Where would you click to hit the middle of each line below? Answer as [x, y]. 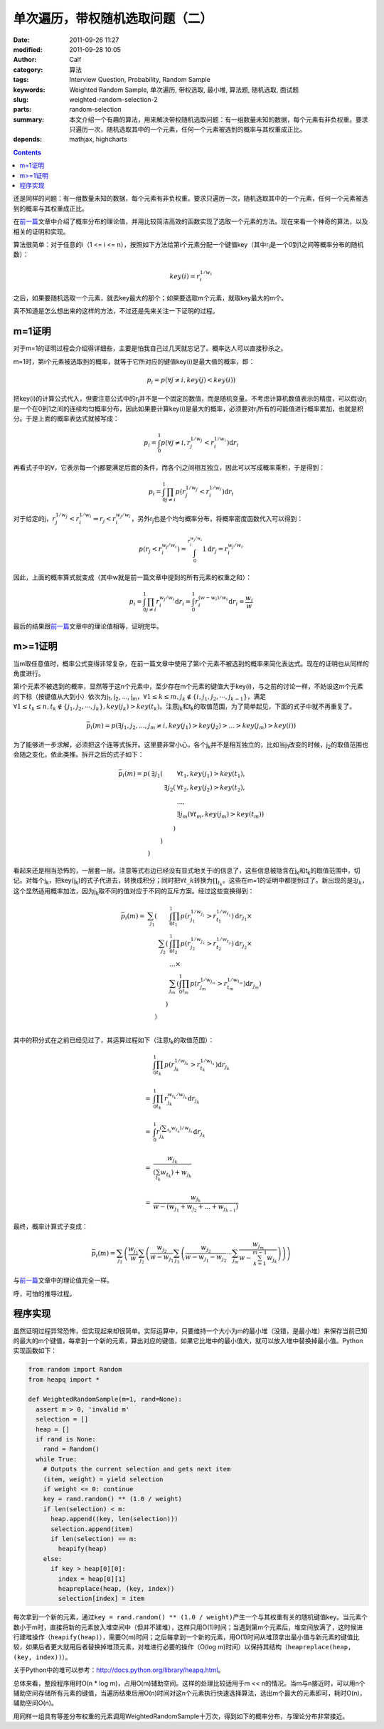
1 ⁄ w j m [208, 981]
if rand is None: [66, 1439]
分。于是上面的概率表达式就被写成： [66, 419]
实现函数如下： [35, 1351]
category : [28, 69]
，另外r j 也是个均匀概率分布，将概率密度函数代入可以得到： [217, 519]
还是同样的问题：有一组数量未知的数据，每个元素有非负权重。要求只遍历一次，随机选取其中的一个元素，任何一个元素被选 [191, 199]
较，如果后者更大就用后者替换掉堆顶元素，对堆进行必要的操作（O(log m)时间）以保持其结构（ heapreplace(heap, [182, 1647]
